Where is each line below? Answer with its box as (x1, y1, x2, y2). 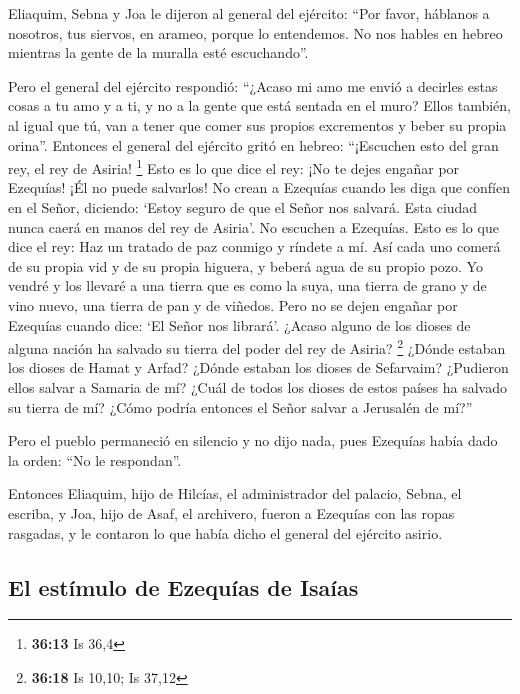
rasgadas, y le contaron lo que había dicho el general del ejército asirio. (8, 522, 443, 543)
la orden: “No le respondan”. (8, 449, 182, 470)
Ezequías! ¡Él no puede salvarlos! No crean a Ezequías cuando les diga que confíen (8, 177, 510, 198)
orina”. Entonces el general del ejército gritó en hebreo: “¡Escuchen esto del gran (8, 134, 499, 155)
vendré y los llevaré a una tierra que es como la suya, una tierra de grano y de (8, 275, 487, 296)
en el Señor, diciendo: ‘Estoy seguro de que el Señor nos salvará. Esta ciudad (8, 197, 478, 217)
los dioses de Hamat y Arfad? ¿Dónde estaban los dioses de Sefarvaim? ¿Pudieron (8, 357, 509, 378)
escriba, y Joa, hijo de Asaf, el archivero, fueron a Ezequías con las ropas (8, 502, 455, 523)
